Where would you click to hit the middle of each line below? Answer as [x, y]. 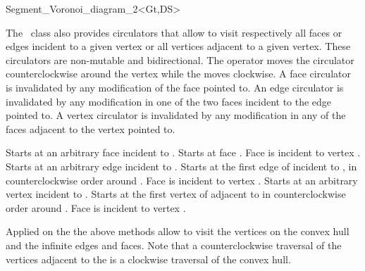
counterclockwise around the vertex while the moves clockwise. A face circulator [178, 74]
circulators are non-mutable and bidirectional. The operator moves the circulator [180, 59]
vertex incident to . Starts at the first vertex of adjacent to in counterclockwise [176, 194]
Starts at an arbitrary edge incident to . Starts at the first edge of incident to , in [181, 166]
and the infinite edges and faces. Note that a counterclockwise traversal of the [174, 245]
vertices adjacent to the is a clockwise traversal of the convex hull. [148, 259]
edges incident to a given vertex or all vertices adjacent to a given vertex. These [178, 46]
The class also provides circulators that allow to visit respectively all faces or [174, 32]
